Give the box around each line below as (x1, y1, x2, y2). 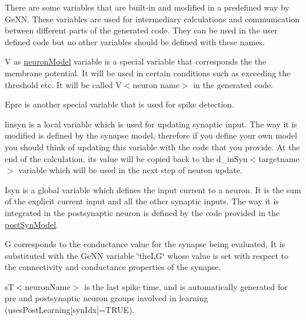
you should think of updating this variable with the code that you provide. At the (5, 140, 300, 153)
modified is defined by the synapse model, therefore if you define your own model (5, 129, 297, 142)
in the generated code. (193, 78, 273, 90)
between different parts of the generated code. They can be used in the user (5, 24, 278, 36)
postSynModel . (5, 218, 59, 230)
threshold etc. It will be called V (5, 78, 122, 90)
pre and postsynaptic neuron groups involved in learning (5, 292, 208, 304)
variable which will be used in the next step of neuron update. (18, 164, 242, 176)
